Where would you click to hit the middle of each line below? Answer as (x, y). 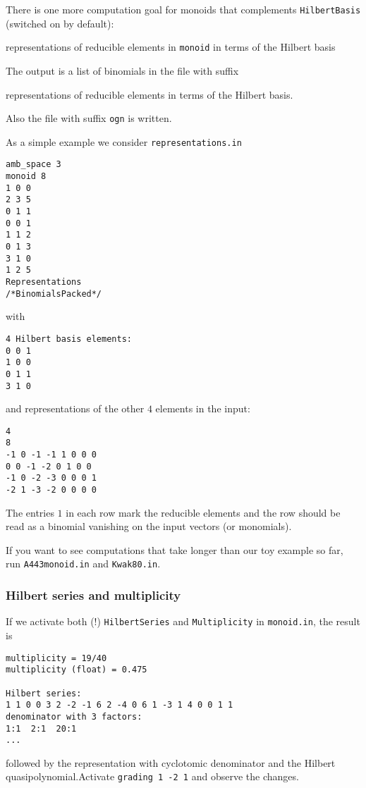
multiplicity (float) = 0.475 (77, 670)
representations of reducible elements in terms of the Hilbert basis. (150, 94)
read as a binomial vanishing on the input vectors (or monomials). (149, 526)
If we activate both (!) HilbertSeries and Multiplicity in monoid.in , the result (183, 621)
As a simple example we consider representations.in (124, 141)
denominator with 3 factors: (74, 716)
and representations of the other (75, 408)
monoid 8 (26, 177)
